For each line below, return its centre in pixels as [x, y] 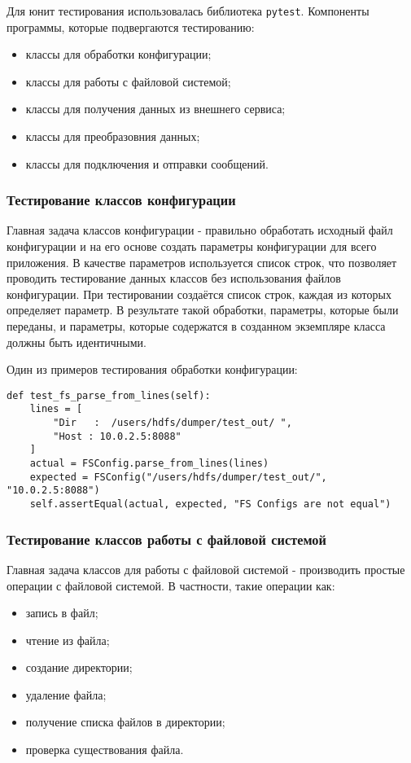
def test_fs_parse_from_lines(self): [109, 395]
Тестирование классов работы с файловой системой [166, 539]
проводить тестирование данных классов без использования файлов [174, 278]
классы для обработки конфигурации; [118, 54]
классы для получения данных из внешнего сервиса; [155, 109]
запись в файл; [62, 613]
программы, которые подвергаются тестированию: [131, 26]
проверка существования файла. [105, 750]
